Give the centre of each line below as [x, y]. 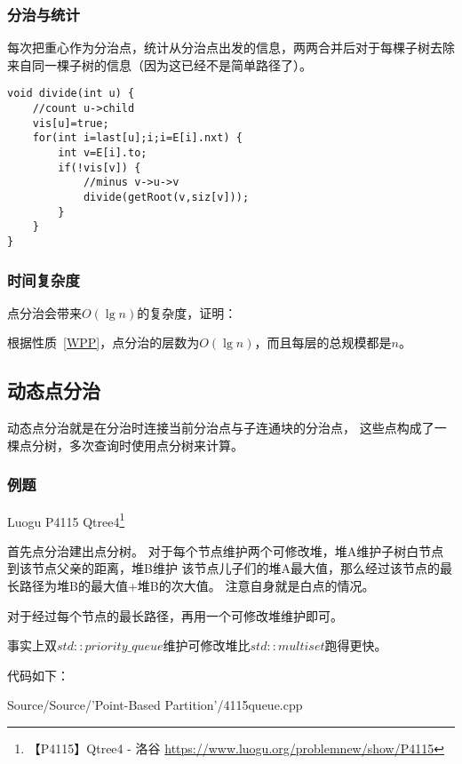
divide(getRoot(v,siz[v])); [166, 197]
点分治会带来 [44, 312]
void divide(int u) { [71, 94]
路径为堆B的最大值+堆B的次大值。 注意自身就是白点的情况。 [197, 586]
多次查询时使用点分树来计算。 [156, 445]
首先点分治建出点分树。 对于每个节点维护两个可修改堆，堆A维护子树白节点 [226, 550]
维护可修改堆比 [207, 645]
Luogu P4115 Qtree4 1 [66, 520]
